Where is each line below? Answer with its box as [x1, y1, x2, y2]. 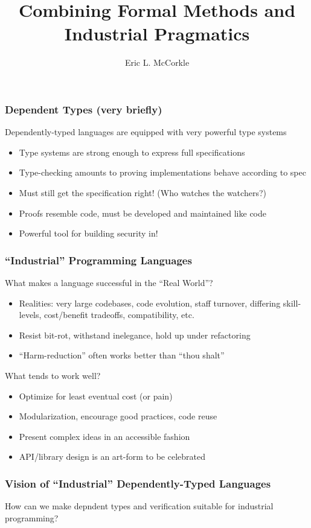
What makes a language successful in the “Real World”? [5, 276, 213, 288]
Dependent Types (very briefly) [5, 101, 162, 116]
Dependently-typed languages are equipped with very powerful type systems [5, 126, 287, 138]
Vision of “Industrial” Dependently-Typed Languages [5, 476, 271, 491]
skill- [283, 296, 301, 309]
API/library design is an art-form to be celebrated [19, 450, 205, 463]
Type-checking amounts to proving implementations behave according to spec [19, 166, 306, 179]
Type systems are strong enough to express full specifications [19, 145, 245, 158]
